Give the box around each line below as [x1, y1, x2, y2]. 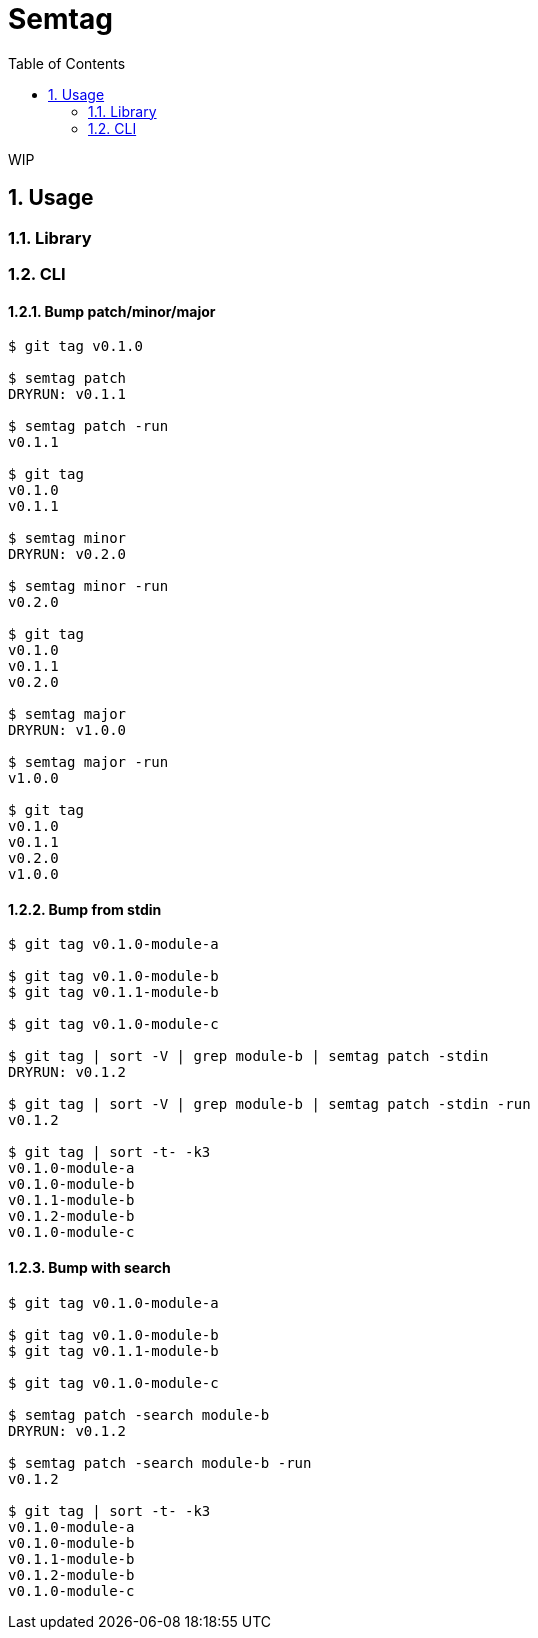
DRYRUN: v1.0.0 [8, 722, 127, 739]
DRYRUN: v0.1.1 [8, 386, 127, 403]
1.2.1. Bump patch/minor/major [8, 302, 216, 320]
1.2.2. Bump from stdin [8, 900, 162, 918]
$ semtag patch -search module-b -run [8, 1454, 312, 1471]
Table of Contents [8, 54, 126, 72]
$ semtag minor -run [8, 578, 169, 595]
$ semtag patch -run [8, 418, 169, 435]
